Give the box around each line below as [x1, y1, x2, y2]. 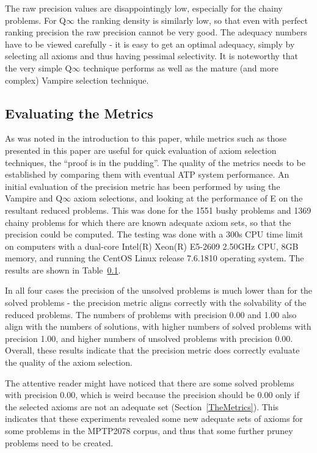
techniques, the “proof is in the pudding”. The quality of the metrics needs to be [5, 156, 305, 169]
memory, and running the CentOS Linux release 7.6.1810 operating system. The [5, 252, 304, 264]
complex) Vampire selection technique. [5, 73, 149, 86]
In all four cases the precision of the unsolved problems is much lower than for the [5, 284, 313, 297]
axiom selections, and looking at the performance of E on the [73, 192, 303, 205]
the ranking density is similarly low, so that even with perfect [77, 13, 308, 26]
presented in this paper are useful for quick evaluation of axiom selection [5, 143, 277, 156]
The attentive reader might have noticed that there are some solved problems [5, 376, 294, 389]
